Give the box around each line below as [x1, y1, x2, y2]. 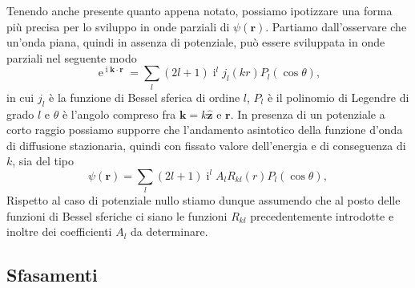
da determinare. [131, 223, 208, 240]
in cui [6, 88, 34, 105]
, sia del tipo [12, 152, 74, 169]
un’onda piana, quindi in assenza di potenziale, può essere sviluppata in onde [6, 34, 385, 51]
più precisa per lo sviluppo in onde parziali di [6, 18, 230, 34]
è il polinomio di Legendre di [267, 88, 409, 105]
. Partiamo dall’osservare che [265, 18, 407, 34]
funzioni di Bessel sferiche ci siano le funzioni [6, 207, 228, 224]
